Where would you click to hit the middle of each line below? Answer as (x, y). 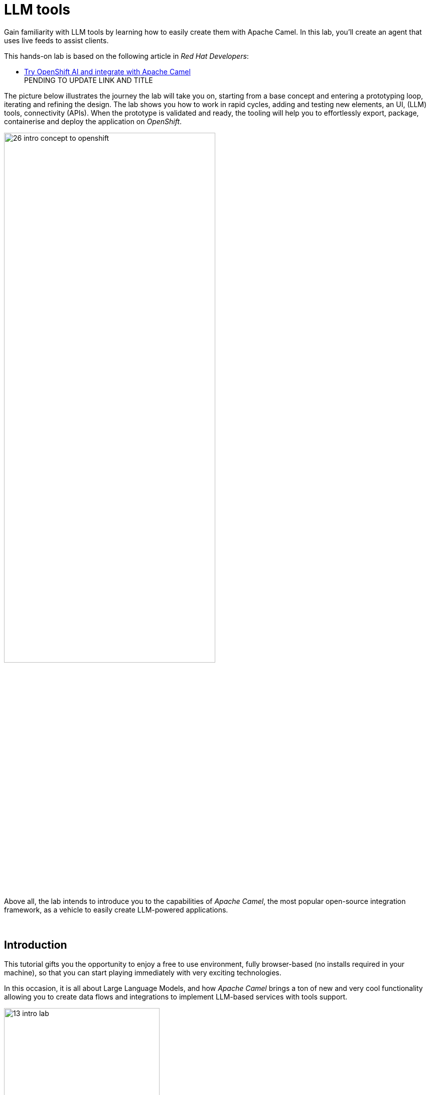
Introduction (36, 945)
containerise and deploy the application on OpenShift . (93, 121)
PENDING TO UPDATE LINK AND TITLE (89, 80)
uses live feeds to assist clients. (56, 40)
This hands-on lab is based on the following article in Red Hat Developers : (126, 56)
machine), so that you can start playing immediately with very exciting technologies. (143, 972)
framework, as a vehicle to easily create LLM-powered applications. (116, 910)
